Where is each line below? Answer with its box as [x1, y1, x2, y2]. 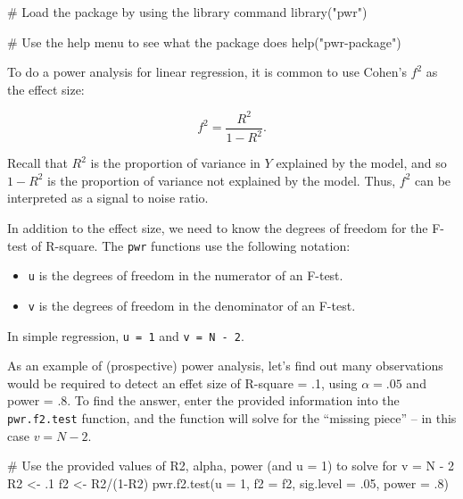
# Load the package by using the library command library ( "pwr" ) [7, 3, 368, 21]
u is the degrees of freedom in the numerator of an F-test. [28, 266, 343, 285]
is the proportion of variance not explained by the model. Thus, [47, 170, 396, 189]
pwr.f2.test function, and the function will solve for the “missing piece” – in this [7, 409, 457, 428]
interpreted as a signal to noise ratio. [7, 188, 209, 207]
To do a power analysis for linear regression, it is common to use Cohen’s [7, 62, 407, 81]
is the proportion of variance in [90, 154, 260, 172]
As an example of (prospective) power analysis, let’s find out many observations [7, 356, 443, 375]
